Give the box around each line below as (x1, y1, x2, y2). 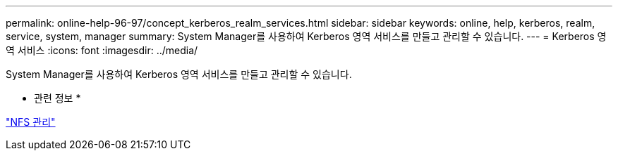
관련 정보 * (34, 92, 81, 104)
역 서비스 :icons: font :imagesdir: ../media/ (6, 44, 198, 56)
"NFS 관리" (6, 116, 56, 128)
